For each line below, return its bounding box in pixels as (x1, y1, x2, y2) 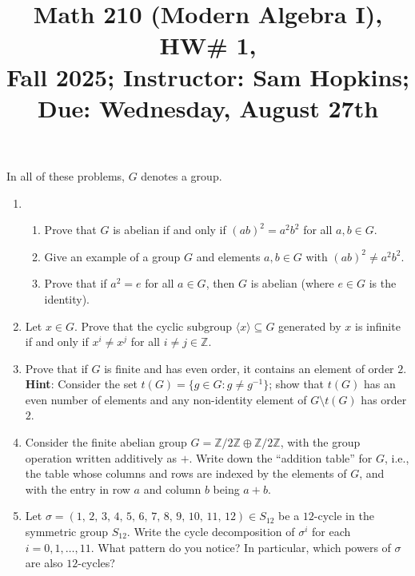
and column (143, 480, 202, 497)
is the (369, 275, 397, 292)
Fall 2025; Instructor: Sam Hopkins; (6, 60, 409, 93)
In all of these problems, (6, 167, 125, 184)
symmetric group (25, 523, 109, 540)
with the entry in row (25, 480, 130, 497)
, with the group (280, 434, 361, 451)
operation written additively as (25, 449, 177, 466)
